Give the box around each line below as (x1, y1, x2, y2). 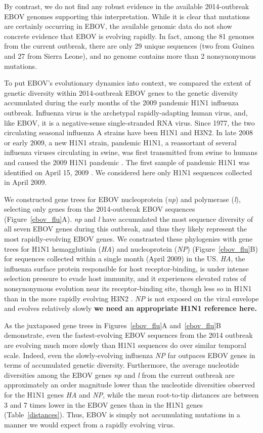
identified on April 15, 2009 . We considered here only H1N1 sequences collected (4, 167, 252, 177)
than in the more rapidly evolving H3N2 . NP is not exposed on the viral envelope (4, 293, 259, 303)
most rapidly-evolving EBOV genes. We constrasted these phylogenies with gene (4, 233, 253, 244)
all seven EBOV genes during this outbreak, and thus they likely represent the (4, 223, 247, 234)
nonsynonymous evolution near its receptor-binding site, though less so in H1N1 (4, 283, 252, 294)
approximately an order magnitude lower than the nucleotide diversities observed (4, 379, 255, 390)
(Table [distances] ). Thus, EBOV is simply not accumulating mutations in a (4, 409, 240, 420)
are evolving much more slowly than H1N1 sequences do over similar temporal (4, 340, 246, 350)
